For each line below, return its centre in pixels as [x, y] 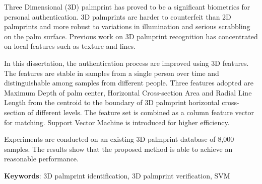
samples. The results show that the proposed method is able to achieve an [118, 149]
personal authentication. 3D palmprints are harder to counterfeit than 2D [118, 16]
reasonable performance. [41, 159]
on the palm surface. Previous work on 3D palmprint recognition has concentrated [131, 36]
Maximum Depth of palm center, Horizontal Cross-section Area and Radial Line [128, 92]
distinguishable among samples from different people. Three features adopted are [129, 83]
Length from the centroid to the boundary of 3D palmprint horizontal [112, 102]
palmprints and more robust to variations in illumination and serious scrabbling [127, 26]
